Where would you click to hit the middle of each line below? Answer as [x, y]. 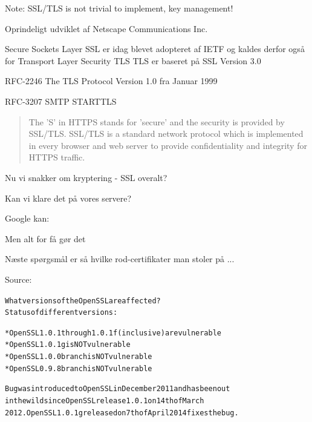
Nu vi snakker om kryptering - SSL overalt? [86, 177]
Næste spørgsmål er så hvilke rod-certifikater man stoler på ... [120, 259]
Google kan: [27, 218]
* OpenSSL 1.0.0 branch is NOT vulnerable [79, 357]
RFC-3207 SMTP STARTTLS [61, 101]
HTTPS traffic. [57, 157]
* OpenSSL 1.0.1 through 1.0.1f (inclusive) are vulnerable [113, 333]
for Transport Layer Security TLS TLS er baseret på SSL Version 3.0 [133, 60]
